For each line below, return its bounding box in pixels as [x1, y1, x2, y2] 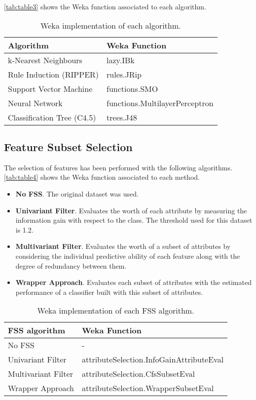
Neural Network [8, 97, 63, 109]
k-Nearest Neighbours [8, 54, 82, 66]
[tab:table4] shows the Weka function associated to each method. [4, 172, 200, 182]
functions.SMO [107, 82, 158, 94]
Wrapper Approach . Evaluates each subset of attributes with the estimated [15, 277, 252, 287]
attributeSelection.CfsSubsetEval [81, 368, 195, 380]
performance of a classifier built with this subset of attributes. [15, 286, 203, 297]
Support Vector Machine [8, 82, 93, 94]
